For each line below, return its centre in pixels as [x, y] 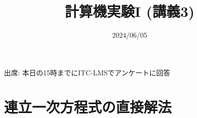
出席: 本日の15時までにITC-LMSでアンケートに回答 [87, 72]
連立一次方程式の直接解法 [88, 106]
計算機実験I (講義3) [130, 11]
